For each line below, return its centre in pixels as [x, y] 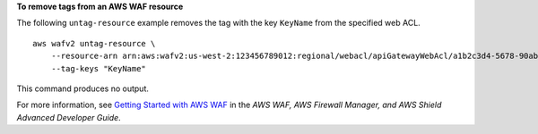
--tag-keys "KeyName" [99, 68]
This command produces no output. [83, 88]
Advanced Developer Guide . [69, 117]
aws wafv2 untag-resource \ [94, 43]
